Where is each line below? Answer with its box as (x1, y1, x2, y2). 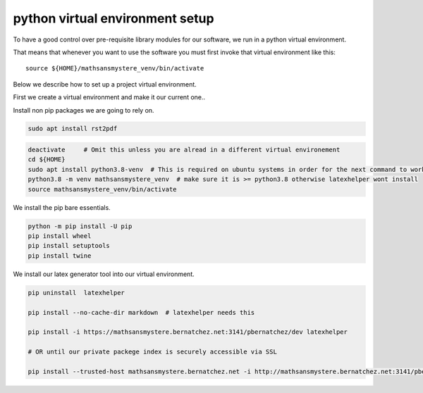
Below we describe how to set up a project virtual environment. (13, 80, 197, 88)
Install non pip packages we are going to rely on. (13, 106, 154, 114)
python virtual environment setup (13, 11, 214, 26)
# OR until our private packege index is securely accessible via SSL (27, 348, 278, 356)
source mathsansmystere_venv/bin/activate (27, 185, 177, 193)
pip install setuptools (27, 242, 111, 250)
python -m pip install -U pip (27, 222, 133, 230)
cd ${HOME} (27, 156, 66, 163)
